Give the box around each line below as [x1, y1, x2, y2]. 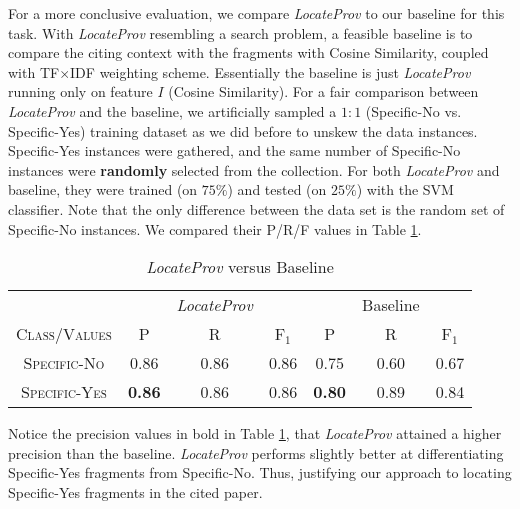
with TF [8, 61, 60, 82]
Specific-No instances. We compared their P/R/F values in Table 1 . [8, 218, 422, 239]
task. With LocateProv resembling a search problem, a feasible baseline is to [8, 22, 473, 43]
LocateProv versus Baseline [146, 255, 334, 279]
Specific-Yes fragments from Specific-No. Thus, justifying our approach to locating [8, 462, 512, 483]
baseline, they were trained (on [8, 179, 198, 200]
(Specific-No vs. [365, 100, 462, 121]
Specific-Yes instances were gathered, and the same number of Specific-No [8, 140, 461, 161]
